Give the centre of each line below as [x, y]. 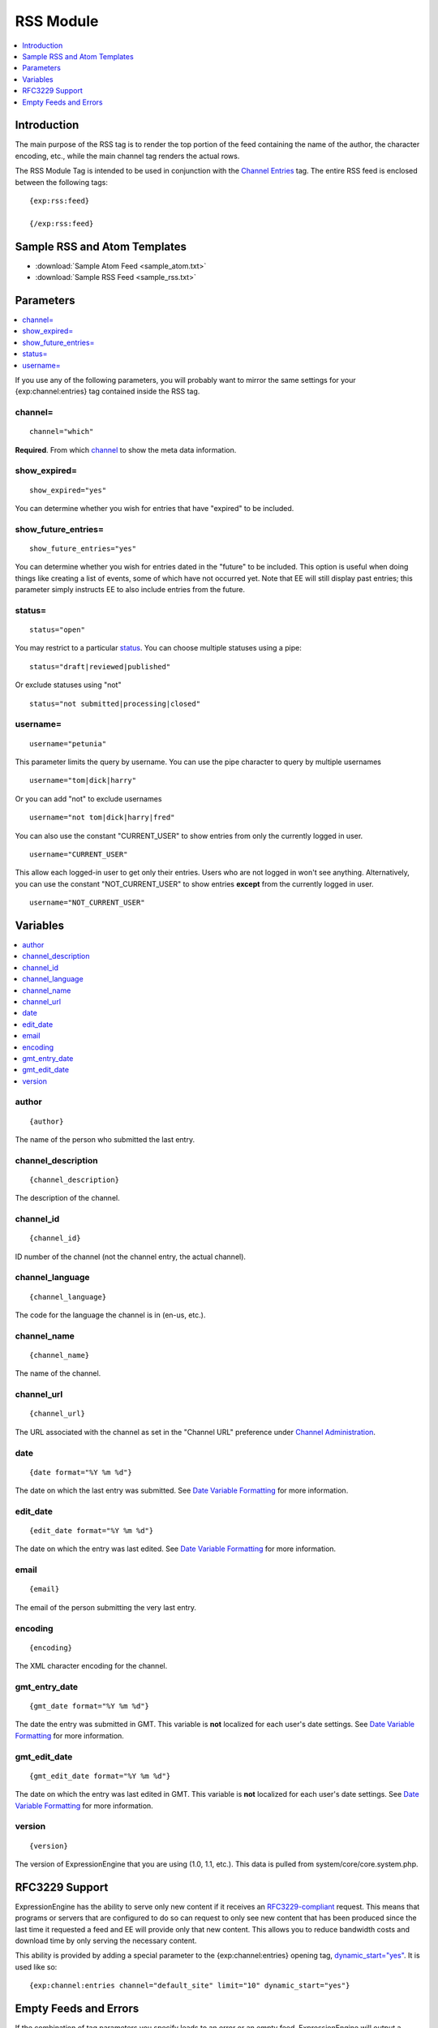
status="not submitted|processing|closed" [115, 703]
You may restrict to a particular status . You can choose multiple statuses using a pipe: [158, 648]
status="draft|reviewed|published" [100, 666]
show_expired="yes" [68, 490]
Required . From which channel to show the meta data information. [126, 449]
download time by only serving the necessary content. [106, 1941]
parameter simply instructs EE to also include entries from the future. [130, 590]
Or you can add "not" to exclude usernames [88, 798]
